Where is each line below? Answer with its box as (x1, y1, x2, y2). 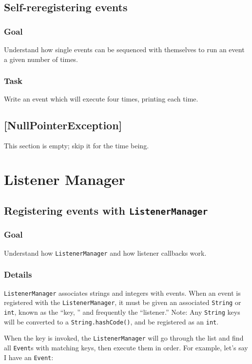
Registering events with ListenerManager (4, 202, 208, 218)
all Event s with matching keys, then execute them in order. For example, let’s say (4, 342, 248, 352)
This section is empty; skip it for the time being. (4, 141, 149, 151)
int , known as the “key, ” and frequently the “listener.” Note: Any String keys (4, 306, 240, 317)
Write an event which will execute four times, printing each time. (4, 94, 198, 104)
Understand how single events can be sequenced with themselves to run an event (4, 44, 245, 54)
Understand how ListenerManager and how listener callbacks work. (4, 247, 207, 258)
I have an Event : (4, 352, 54, 362)
